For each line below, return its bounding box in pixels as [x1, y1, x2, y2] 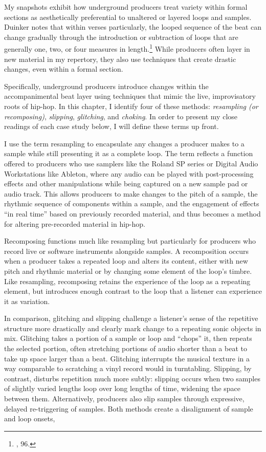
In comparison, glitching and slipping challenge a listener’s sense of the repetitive [4, 313, 258, 324]
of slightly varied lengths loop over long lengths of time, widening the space [4, 383, 240, 394]
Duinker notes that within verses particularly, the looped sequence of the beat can [4, 21, 262, 32]
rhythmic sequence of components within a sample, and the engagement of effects [4, 198, 259, 209]
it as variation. [4, 295, 50, 306]
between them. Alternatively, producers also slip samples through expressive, [4, 393, 245, 404]
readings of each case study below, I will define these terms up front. [4, 121, 219, 132]
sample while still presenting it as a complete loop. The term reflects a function [4, 148, 253, 159]
